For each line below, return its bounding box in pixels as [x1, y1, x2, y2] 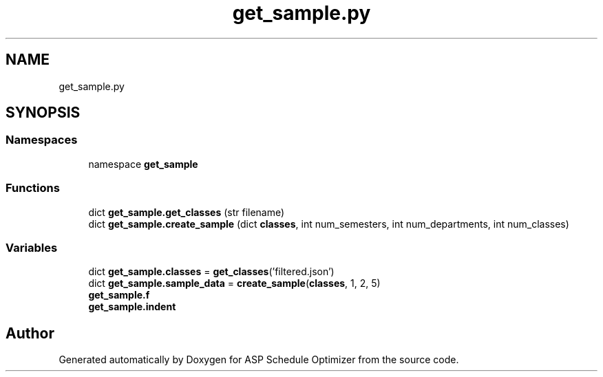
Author [6, 324, 54, 342]
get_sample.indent [88, 301, 176, 313]
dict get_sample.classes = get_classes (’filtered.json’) [88, 266, 335, 278]
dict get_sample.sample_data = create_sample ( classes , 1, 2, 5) [88, 277, 381, 290]
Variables [6, 240, 58, 255]
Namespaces [6, 133, 78, 147]
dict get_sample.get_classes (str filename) [88, 206, 285, 218]
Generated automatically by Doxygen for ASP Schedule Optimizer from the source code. [59, 354, 459, 366]
